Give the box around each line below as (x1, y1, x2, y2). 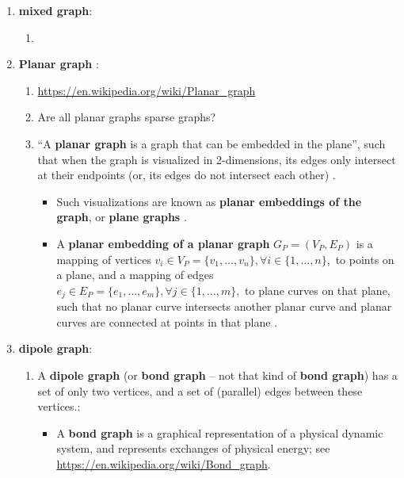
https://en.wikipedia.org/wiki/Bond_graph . (56, 455, 271, 472)
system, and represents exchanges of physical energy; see (56, 440, 330, 457)
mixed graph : (18, 2, 93, 18)
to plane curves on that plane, (245, 281, 391, 298)
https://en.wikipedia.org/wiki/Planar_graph (37, 82, 256, 98)
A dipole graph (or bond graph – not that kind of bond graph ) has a (37, 366, 398, 383)
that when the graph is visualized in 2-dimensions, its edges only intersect (37, 151, 396, 167)
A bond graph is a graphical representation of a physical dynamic (56, 424, 383, 441)
